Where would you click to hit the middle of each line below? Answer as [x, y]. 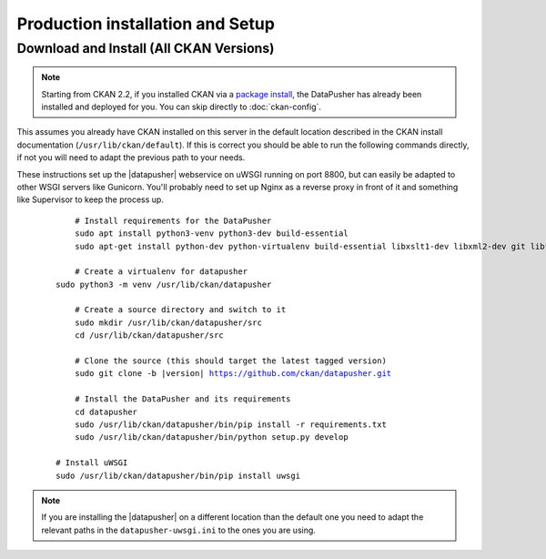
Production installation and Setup [146, 24]
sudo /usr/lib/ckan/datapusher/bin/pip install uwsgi [178, 475]
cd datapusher [106, 412]
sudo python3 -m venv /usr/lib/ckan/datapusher [164, 284]
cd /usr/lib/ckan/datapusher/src [149, 335]
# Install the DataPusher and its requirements [182, 399]
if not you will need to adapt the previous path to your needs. [131, 158]
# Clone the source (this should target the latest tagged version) [230, 361]
